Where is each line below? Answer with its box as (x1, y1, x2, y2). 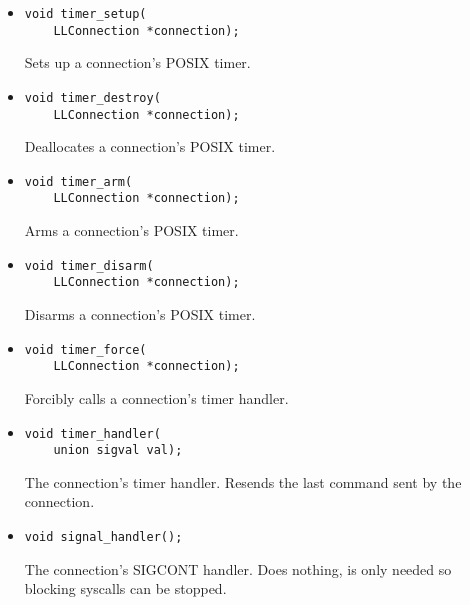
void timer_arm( (24, 174, 133, 189)
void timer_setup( (24, 7, 147, 21)
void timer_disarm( (24, 258, 154, 273)
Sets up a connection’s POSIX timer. (24, 52, 251, 73)
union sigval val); (53, 443, 183, 458)
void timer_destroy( (24, 90, 161, 105)
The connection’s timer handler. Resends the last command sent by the (24, 471, 462, 492)
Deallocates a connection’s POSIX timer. (24, 136, 276, 157)
